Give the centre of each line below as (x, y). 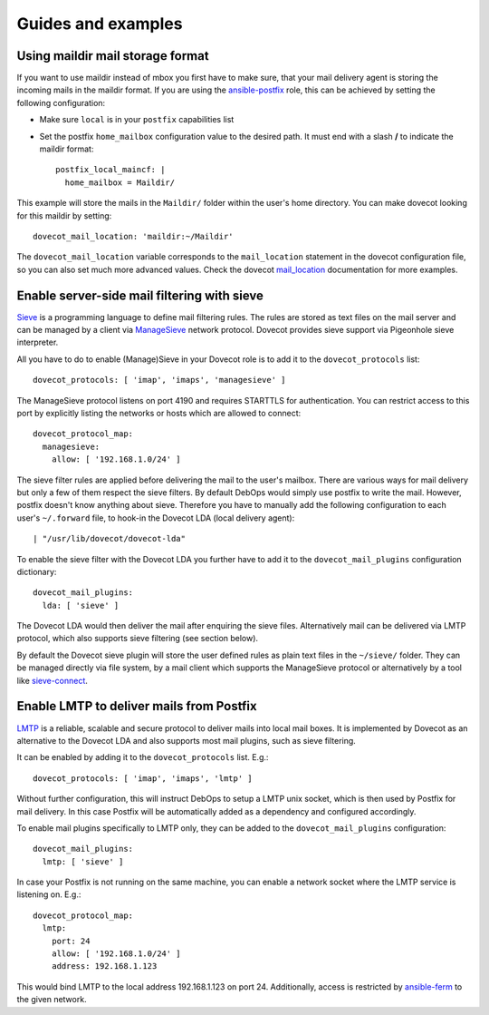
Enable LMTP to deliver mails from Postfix (137, 706)
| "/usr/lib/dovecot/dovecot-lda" (109, 539)
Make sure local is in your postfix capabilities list (137, 120)
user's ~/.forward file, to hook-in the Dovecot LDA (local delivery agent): (156, 518)
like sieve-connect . (52, 680)
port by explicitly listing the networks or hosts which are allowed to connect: (159, 413)
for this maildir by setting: (64, 215)
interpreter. (38, 342)
